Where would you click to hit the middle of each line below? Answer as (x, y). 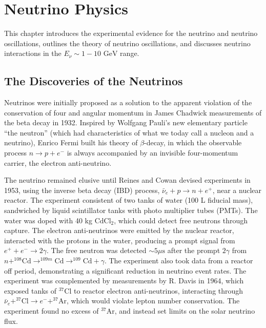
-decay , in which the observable (193, 142)
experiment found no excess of (52, 310)
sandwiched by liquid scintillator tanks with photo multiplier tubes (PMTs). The (131, 210)
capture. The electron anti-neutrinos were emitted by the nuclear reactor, (119, 230)
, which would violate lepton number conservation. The (153, 301)
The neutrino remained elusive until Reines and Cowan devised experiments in (127, 180)
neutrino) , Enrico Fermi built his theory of (71, 142)
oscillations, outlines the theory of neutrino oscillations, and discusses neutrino (127, 43)
